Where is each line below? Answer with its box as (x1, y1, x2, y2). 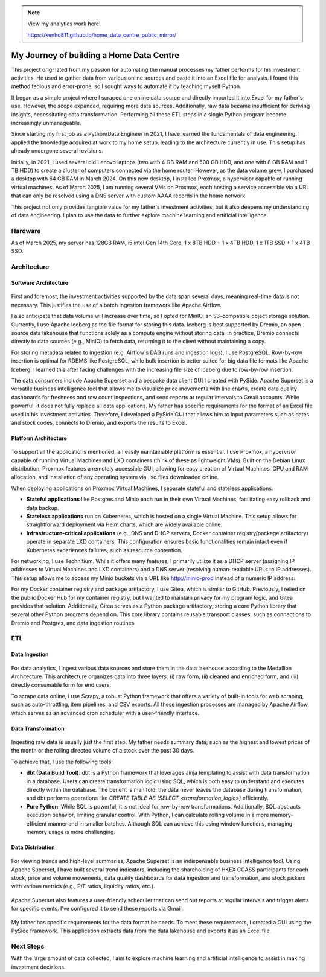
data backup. (26, 504, 60, 511)
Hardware (11, 226, 41, 235)
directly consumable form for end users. (11, 681, 112, 689)
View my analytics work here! (27, 20, 101, 27)
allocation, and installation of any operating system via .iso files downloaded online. (11, 474, 219, 481)
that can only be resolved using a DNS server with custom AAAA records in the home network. (11, 192, 247, 199)
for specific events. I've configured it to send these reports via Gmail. (11, 905, 184, 912)
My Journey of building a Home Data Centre (11, 50, 180, 60)
